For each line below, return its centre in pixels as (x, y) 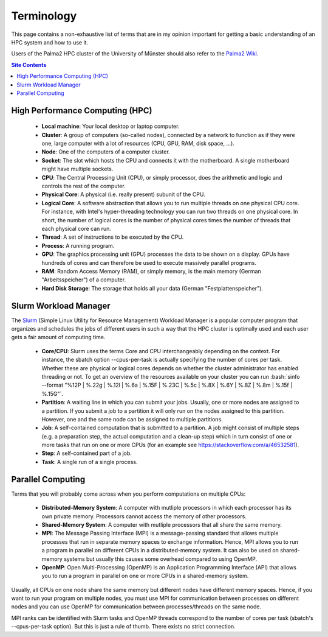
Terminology (44, 16)
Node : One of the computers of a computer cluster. (106, 152)
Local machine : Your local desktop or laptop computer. (111, 126)
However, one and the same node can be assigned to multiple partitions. (132, 419)
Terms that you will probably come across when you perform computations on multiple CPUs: (128, 494)
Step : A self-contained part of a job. (87, 453)
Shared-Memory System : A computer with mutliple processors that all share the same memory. (162, 524)
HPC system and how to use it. (50, 42)
